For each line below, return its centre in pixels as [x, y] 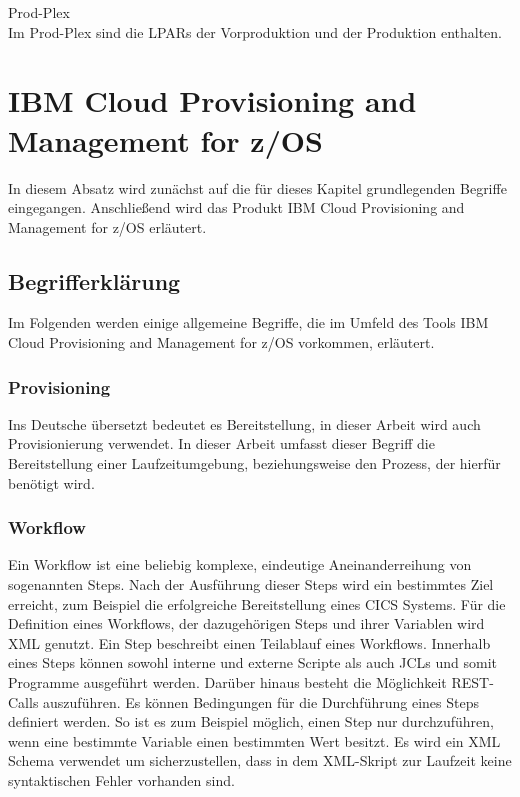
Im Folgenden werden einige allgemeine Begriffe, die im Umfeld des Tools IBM [248, 322]
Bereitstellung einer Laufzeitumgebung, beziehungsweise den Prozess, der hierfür [254, 463]
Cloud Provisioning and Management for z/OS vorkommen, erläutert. [221, 342]
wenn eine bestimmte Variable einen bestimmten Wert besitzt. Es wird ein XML [254, 740]
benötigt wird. [51, 482]
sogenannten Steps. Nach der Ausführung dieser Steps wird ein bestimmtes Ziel [251, 584]
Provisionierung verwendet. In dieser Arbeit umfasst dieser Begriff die [221, 443]
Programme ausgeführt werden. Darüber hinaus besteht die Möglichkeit [227, 682]
